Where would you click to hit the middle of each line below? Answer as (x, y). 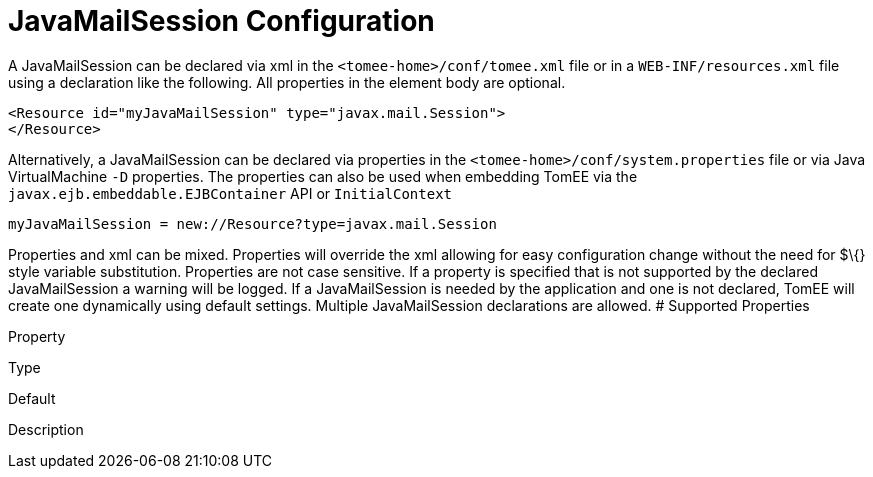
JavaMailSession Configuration (221, 21)
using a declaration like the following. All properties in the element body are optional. (287, 82)
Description (46, 429)
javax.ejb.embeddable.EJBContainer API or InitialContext (230, 193)
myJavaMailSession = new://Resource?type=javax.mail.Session (252, 223)
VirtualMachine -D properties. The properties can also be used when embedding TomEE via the (323, 176)
